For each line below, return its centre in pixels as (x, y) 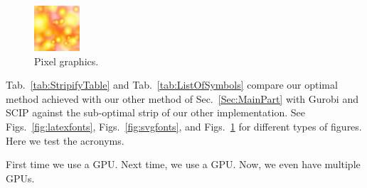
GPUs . (20, 178)
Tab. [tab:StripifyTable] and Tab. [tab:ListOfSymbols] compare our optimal (172, 85)
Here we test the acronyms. (65, 140)
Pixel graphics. (67, 61)
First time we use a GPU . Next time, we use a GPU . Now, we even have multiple (183, 164)
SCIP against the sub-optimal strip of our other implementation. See (155, 112)
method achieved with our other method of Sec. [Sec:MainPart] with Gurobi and (182, 98)
